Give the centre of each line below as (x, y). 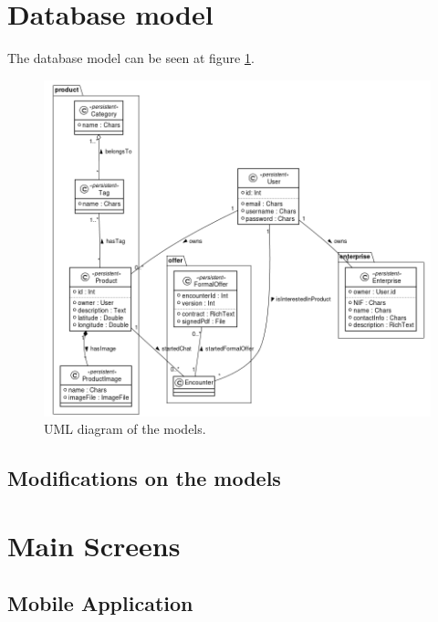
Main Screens (94, 545)
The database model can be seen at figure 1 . (131, 58)
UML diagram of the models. (125, 429)
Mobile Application (100, 603)
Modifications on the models (144, 478)
